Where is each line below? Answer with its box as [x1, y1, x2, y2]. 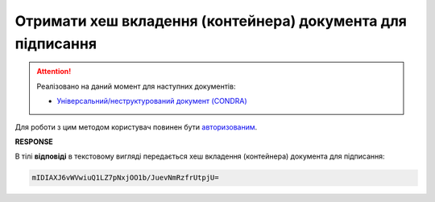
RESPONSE [14, 137, 54, 146]
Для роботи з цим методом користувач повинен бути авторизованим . [14, 122, 258, 132]
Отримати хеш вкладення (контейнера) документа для [14, 12, 407, 30]
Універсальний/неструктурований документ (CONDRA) [56, 97, 247, 106]
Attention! [36, 67, 72, 76]
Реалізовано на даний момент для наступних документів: [36, 81, 236, 91]
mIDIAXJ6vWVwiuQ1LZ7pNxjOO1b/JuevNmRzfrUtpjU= [31, 173, 219, 183]
